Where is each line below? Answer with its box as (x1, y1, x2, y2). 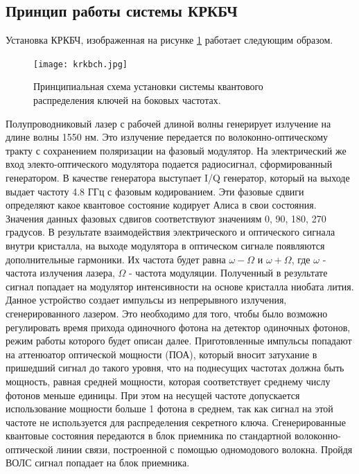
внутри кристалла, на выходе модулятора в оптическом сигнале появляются (6, 238, 325, 252)
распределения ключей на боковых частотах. (33, 93, 221, 107)
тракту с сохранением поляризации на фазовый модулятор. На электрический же (6, 143, 347, 157)
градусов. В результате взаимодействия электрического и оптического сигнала (6, 225, 335, 239)
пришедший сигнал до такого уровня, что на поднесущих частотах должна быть (6, 360, 344, 375)
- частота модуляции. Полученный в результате (128, 265, 328, 280)
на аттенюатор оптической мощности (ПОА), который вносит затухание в (6, 346, 317, 361)
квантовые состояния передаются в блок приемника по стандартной (6, 428, 292, 443)
